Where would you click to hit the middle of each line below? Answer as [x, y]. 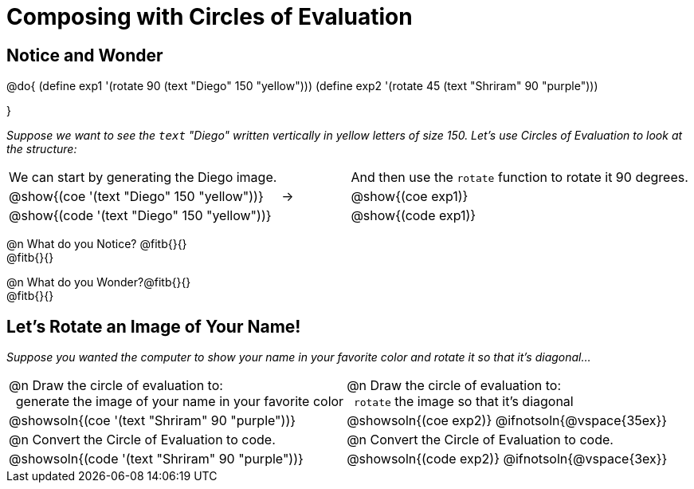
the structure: [42, 149]
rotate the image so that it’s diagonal [463, 402]
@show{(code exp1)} [414, 216]
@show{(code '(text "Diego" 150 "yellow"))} [140, 216]
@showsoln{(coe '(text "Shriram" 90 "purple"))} [153, 421]
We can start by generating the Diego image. [143, 177]
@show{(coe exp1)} [410, 197]
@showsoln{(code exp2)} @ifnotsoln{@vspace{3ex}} [507, 459]
